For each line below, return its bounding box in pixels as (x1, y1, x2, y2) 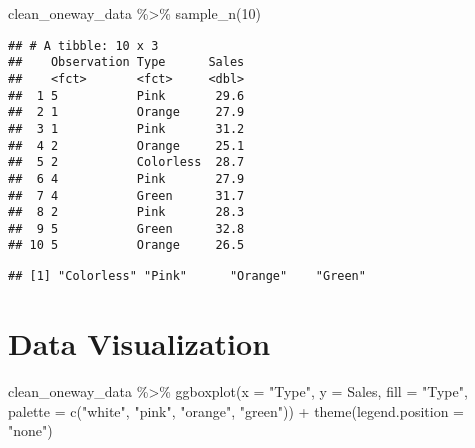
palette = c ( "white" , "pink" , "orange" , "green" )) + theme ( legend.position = (8, 400, 464, 421)
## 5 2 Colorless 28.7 (8, 155, 245, 170)
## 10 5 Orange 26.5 (8, 238, 245, 253)
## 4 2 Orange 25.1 (8, 138, 245, 153)
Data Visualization (8, 322, 271, 363)
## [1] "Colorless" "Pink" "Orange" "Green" (8, 269, 366, 284)
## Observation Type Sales (8, 55, 245, 70)
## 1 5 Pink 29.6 (8, 88, 245, 103)
